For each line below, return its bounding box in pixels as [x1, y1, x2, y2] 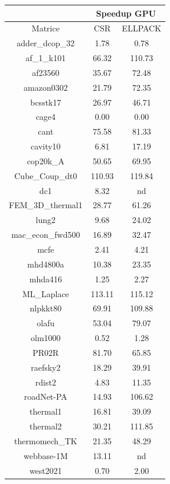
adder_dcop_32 [17, 37, 75, 49]
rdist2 [35, 375, 56, 388]
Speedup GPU [96, 7, 156, 19]
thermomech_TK [14, 434, 77, 447]
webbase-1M [23, 449, 68, 461]
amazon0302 [24, 81, 68, 93]
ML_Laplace [22, 287, 69, 300]
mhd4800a [27, 257, 64, 270]
